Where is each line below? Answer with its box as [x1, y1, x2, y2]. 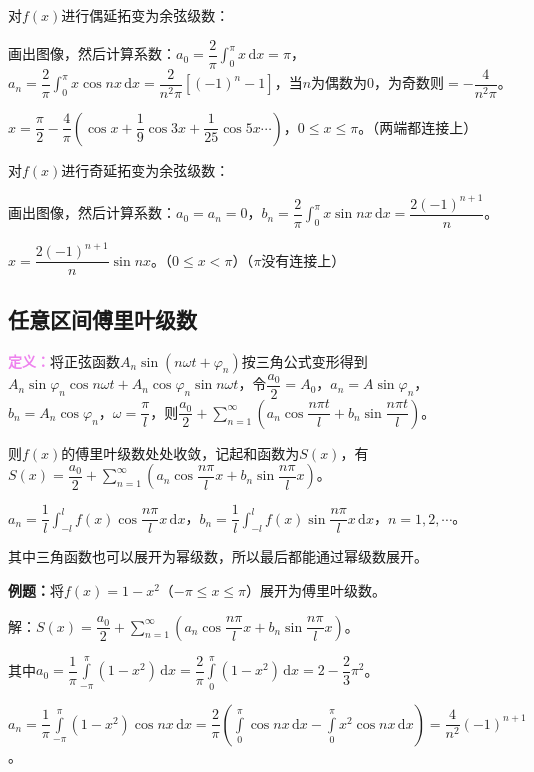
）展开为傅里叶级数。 [246, 579, 387, 600]
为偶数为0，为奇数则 [311, 72, 445, 93]
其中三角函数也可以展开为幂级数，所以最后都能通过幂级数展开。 [8, 546, 428, 567]
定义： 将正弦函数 [8, 350, 120, 371]
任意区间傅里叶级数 [8, 303, 197, 334]
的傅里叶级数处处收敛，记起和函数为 [61, 442, 300, 463]
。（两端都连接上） [358, 116, 478, 137]
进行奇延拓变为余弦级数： [61, 159, 230, 180]
